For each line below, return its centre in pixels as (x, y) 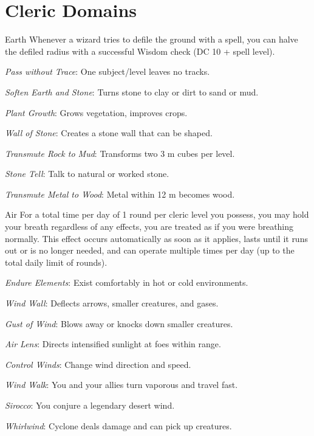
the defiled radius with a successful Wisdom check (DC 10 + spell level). (140, 51)
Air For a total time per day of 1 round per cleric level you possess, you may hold (157, 214)
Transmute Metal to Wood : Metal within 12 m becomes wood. (120, 194)
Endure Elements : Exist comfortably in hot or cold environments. (127, 282)
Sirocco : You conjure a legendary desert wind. (90, 405)
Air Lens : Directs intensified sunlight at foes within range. (113, 344)
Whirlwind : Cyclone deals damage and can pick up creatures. (118, 425)
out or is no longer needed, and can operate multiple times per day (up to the (150, 250)
